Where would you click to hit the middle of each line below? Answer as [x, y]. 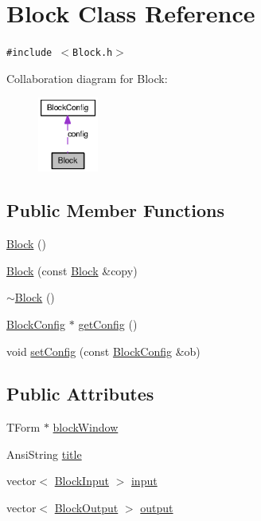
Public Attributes [80, 394]
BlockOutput [86, 508]
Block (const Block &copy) [72, 270]
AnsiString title [44, 454]
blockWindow [86, 427]
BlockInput [82, 481]
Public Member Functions [115, 210]
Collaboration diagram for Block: [87, 78]
